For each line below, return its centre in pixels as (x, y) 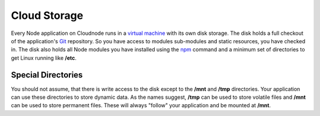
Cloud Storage (47, 15)
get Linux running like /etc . (44, 58)
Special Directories (47, 75)
